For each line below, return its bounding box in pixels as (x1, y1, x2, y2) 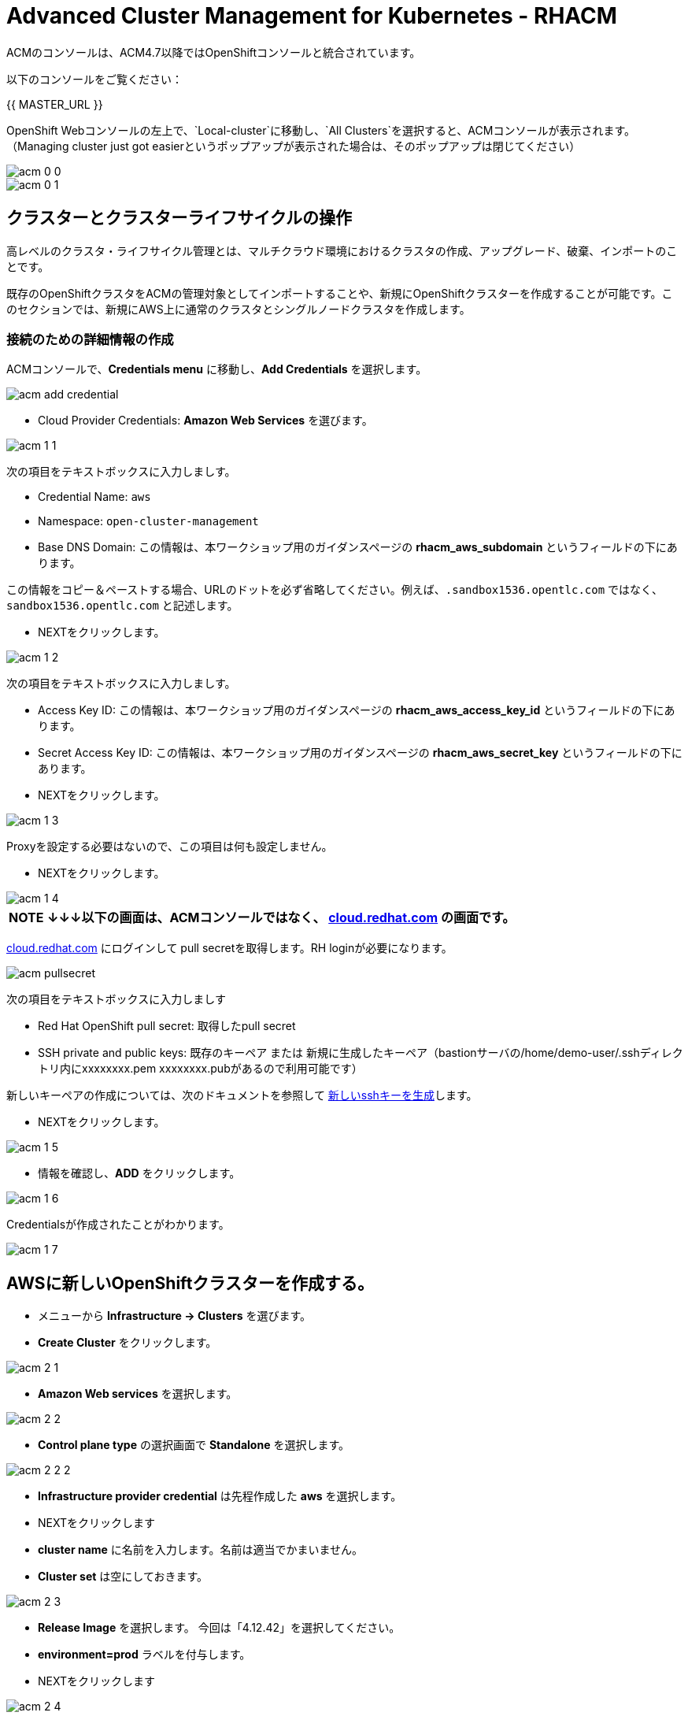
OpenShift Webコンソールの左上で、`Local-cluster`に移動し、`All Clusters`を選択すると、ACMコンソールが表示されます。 (6, 123, 636, 137)
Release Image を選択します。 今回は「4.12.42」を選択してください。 (38, 1621, 401, 1635)
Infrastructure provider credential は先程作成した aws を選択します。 (38, 1489, 402, 1503)
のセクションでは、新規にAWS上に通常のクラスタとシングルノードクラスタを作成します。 (6, 302, 471, 316)
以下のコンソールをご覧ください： (6, 72, 183, 86)
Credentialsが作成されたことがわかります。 (6, 1218, 230, 1232)
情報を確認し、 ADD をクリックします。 (38, 1166, 241, 1180)
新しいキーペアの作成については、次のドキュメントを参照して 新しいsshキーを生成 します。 (6, 1088, 478, 1103)
